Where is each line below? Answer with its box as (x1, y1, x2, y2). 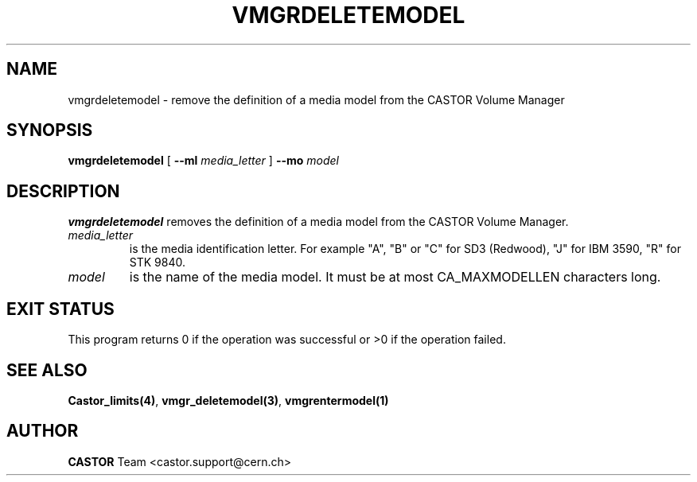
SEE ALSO (6, 360, 88, 380)
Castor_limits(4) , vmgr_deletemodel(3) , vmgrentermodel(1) (68, 393, 389, 407)
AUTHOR (6, 421, 79, 441)
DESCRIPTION (6, 181, 120, 201)
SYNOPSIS (6, 120, 93, 141)
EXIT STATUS (6, 298, 115, 319)
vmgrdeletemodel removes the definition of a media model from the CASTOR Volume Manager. (68, 215, 569, 229)
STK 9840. (129, 255, 185, 270)
